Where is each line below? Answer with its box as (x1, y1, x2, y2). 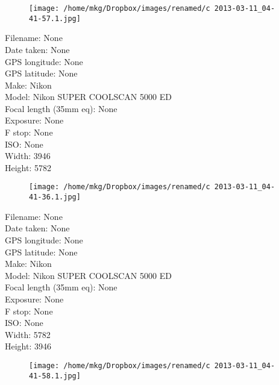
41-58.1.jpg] (29, 371, 81, 380)
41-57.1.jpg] (29, 14, 81, 23)
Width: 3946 (5, 149, 51, 162)
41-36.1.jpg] (29, 193, 81, 202)
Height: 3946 (5, 340, 51, 352)
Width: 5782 (5, 328, 51, 340)
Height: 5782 (5, 161, 51, 174)
